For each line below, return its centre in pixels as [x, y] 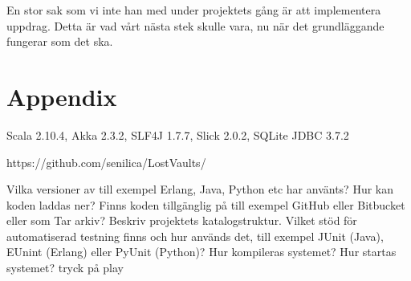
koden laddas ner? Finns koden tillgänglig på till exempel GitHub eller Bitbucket [206, 204]
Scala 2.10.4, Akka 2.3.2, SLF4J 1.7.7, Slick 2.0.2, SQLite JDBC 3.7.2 [178, 134]
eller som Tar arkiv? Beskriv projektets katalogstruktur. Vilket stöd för [182, 220]
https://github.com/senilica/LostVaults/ [106, 162]
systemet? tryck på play [65, 268]
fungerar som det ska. [60, 41]
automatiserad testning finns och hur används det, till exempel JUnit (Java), [195, 236]
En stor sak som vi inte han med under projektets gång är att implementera [194, 10]
